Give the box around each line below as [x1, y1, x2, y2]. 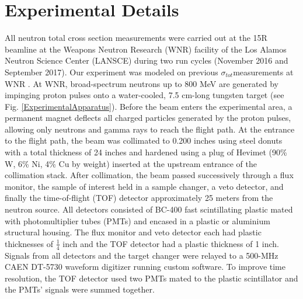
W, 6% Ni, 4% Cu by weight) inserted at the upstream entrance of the [5, 157, 257, 169]
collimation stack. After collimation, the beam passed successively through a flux [5, 169, 294, 181]
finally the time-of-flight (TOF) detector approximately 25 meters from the [5, 192, 273, 204]
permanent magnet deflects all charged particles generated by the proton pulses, [5, 112, 291, 124]
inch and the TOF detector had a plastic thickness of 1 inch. [62, 237, 279, 249]
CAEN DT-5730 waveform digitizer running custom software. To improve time [5, 260, 285, 273]
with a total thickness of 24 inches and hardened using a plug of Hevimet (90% [5, 146, 287, 158]
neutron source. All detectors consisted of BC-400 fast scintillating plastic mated [5, 203, 293, 215]
